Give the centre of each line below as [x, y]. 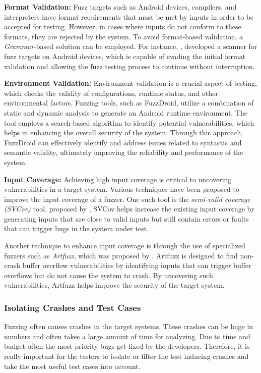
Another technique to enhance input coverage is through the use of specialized [125, 246]
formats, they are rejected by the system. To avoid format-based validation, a [124, 36]
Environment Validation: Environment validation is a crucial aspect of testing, [130, 83]
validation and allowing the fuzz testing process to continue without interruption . [129, 66]
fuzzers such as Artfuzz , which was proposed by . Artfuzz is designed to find [121, 255]
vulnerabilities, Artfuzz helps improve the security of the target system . [114, 285]
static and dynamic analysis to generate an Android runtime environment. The [126, 112]
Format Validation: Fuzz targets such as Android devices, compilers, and [120, 7]
